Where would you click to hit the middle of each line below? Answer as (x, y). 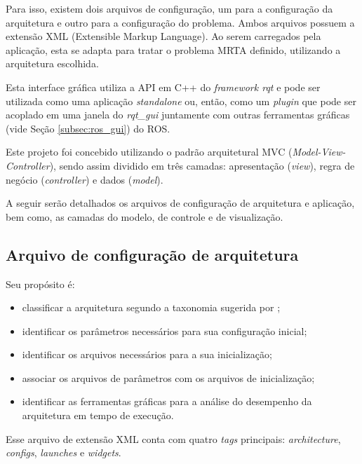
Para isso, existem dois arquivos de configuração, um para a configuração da (169, 8)
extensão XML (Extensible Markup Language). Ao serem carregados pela (163, 36)
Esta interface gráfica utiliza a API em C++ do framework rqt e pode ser (163, 87)
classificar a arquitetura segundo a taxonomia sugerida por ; (151, 307)
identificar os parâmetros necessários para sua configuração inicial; (165, 330)
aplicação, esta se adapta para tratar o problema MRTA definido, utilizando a (173, 49)
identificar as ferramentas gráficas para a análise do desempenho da (167, 401)
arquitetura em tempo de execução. (98, 415)
